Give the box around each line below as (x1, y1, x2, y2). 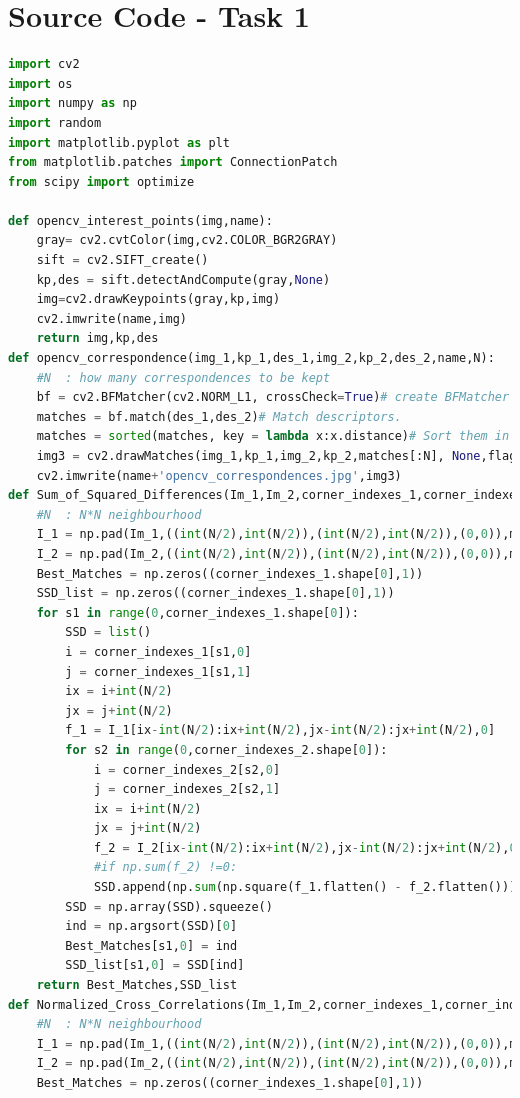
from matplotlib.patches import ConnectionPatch (8, 155, 338, 170)
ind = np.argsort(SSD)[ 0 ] (65, 919, 238, 934)
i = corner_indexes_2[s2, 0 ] (93, 762, 281, 777)
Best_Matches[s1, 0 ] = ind (65, 938, 238, 953)
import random (8, 115, 102, 130)
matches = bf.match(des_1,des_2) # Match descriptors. (36, 409, 402, 424)
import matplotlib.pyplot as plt (8, 135, 230, 150)
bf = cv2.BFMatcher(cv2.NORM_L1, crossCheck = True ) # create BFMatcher (36, 390, 510, 405)
